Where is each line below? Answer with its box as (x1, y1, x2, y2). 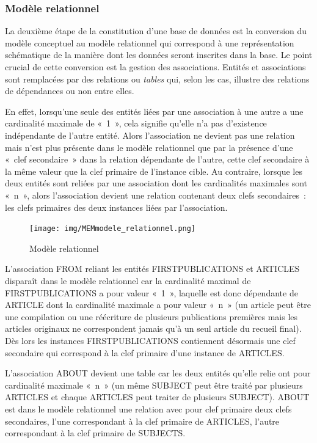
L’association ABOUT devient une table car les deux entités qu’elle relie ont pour (5, 367, 311, 379)
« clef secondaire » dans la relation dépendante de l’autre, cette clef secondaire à (5, 153, 310, 166)
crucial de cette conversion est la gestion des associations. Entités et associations (5, 60, 306, 73)
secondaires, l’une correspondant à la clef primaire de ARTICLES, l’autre (5, 414, 280, 427)
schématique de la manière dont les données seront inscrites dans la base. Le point (5, 48, 313, 61)
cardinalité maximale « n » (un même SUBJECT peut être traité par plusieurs (5, 378, 303, 391)
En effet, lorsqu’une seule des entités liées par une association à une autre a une (5, 104, 304, 117)
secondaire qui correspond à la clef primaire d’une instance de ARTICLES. (5, 346, 285, 359)
